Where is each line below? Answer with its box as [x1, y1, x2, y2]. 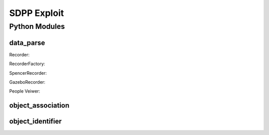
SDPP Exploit [9, 7, 64, 18]
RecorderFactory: [9, 61, 45, 67]
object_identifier [9, 117, 62, 126]
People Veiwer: [9, 88, 40, 94]
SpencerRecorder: [9, 70, 47, 76]
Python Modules [9, 22, 65, 31]
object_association [9, 101, 70, 110]
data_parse [9, 38, 45, 47]
